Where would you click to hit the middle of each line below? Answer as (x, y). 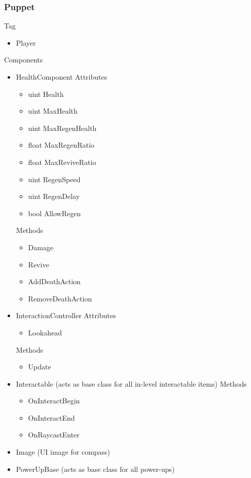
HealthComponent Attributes (62, 77)
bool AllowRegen (55, 213)
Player (26, 42)
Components (24, 60)
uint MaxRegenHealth (62, 128)
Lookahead (45, 332)
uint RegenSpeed (54, 179)
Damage (41, 247)
